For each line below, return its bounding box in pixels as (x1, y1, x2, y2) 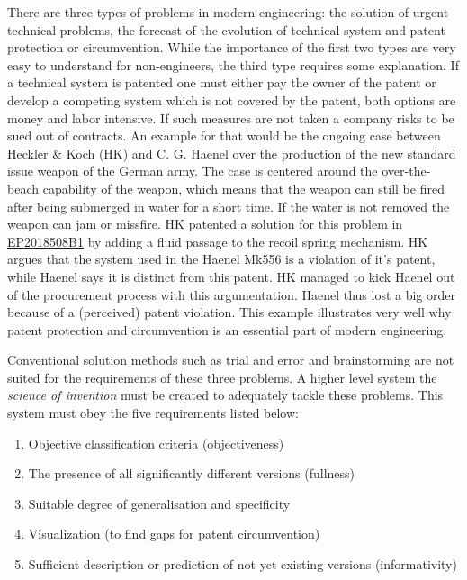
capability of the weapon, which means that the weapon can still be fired (42, 178, 445, 197)
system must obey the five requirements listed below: (7, 403, 299, 422)
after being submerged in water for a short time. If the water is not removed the (7, 196, 450, 215)
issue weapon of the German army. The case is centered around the (7, 161, 378, 180)
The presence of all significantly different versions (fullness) (28, 464, 355, 483)
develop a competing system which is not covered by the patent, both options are (7, 90, 456, 109)
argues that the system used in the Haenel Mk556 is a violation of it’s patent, (7, 249, 436, 268)
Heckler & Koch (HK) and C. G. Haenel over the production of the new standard (7, 143, 456, 162)
